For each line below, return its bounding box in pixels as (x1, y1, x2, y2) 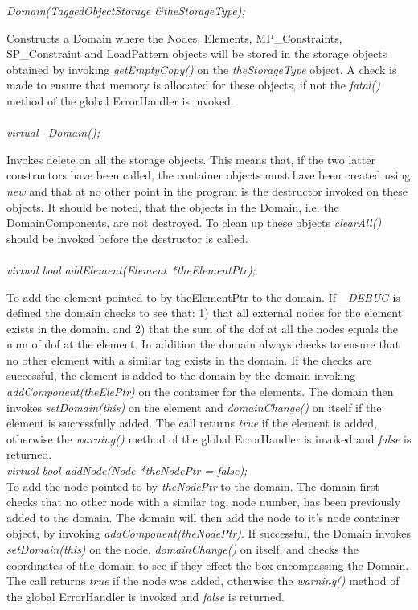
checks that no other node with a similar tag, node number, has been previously (6, 493, 401, 510)
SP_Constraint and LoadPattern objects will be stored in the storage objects (6, 45, 387, 62)
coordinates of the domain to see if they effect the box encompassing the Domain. (6, 556, 409, 573)
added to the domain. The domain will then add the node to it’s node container (6, 509, 400, 526)
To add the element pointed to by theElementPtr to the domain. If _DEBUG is (6, 288, 400, 305)
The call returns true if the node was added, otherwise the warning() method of (6, 572, 400, 589)
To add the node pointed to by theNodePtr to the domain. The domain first (6, 477, 379, 494)
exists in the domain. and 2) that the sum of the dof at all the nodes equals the (6, 319, 398, 336)
